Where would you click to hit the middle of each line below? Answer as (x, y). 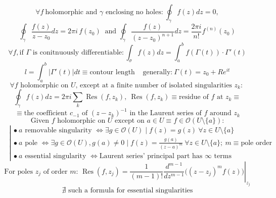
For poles (18, 171)
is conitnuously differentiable (77, 52)
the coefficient (46, 113)
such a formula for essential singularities (131, 191)
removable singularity (58, 130)
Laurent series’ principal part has (151, 156)
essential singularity (56, 156)
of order (55, 171)
